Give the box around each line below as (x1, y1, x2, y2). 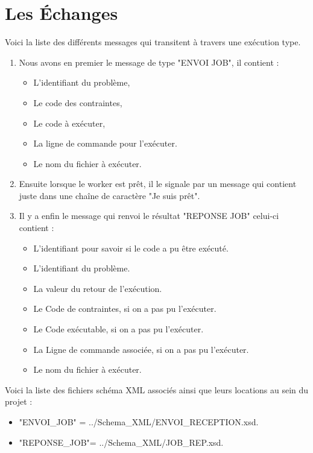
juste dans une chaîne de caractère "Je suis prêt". (19, 189, 200, 201)
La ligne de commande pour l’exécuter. (33, 137, 177, 150)
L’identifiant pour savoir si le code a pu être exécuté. (33, 241, 229, 254)
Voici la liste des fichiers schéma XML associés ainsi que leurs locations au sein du (5, 383, 309, 396)
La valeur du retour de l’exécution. (33, 282, 162, 294)
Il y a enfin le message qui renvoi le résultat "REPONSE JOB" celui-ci (19, 209, 279, 222)
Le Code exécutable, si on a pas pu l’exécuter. (33, 323, 204, 335)
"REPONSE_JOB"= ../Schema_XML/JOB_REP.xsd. (19, 436, 224, 448)
